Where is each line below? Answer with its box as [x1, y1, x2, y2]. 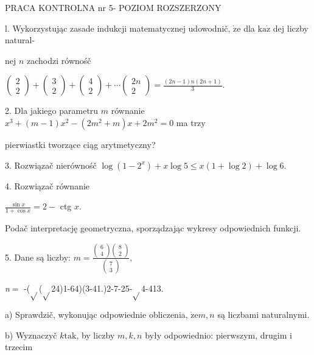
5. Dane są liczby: [5, 250, 71, 263]
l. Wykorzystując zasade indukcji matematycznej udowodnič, [5, 21, 231, 34]
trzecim [5, 340, 33, 353]
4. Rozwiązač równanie [5, 179, 90, 192]
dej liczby [273, 21, 309, 34]
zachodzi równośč [27, 54, 91, 66]
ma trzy [176, 116, 206, 128]
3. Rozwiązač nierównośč [5, 158, 97, 171]
